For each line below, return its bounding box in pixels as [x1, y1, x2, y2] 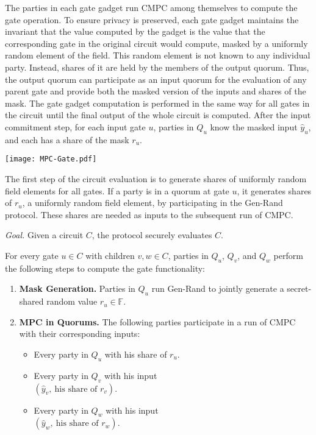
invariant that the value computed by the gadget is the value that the [5, 25, 265, 38]
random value [46, 295, 98, 308]
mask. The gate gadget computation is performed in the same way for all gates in [5, 96, 310, 109]
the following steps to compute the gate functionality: [5, 261, 205, 274]
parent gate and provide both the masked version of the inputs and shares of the [5, 85, 306, 97]
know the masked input [210, 120, 298, 133]
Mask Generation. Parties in [19, 282, 135, 295]
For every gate [5, 249, 59, 261]
